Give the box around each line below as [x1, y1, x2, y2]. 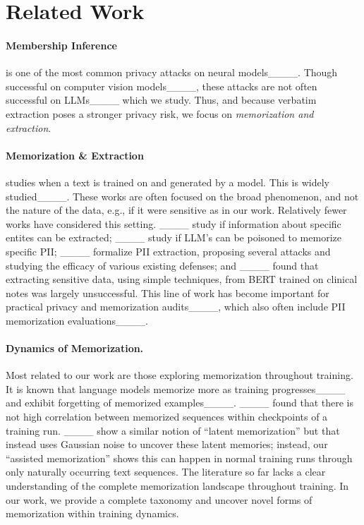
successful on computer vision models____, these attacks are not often [6, 78, 317, 93]
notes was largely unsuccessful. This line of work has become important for [6, 285, 329, 300]
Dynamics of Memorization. [6, 341, 144, 356]
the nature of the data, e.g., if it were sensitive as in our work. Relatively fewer [6, 203, 347, 217]
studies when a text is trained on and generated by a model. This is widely [6, 174, 329, 189]
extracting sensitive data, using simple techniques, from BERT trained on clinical [6, 272, 358, 286]
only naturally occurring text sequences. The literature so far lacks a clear [6, 464, 326, 479]
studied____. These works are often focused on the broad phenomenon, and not [6, 188, 359, 203]
